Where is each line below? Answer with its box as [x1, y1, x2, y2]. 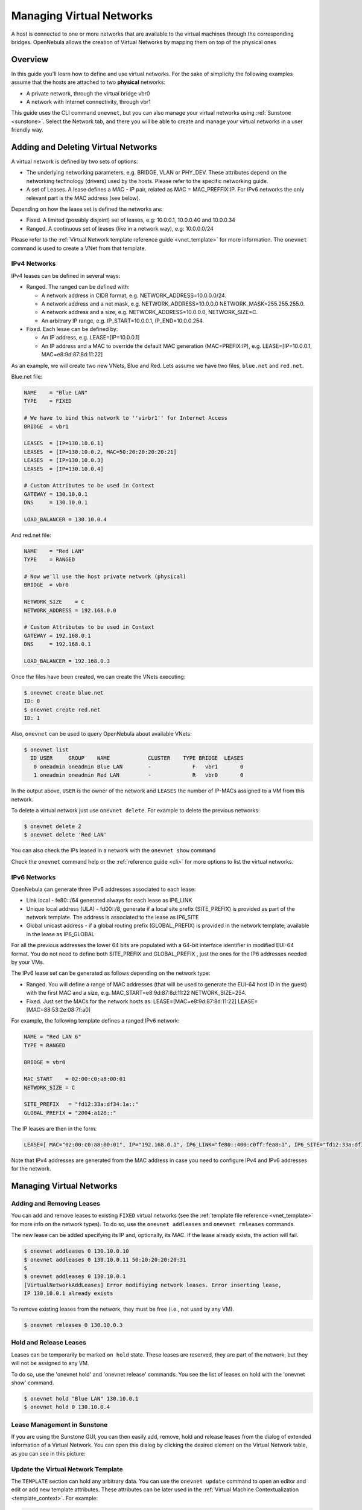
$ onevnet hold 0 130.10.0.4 [24, 1404, 110, 1410]
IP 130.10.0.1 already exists [24, 1290, 113, 1297]
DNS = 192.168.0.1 [24, 641, 91, 647]
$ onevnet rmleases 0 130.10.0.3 [24, 1322, 123, 1329]
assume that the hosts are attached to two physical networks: [11, 79, 166, 86]
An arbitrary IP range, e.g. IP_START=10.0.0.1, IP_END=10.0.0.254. [41, 317, 205, 324]
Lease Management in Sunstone [11, 1420, 108, 1428]
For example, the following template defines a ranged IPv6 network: [11, 1017, 180, 1024]
